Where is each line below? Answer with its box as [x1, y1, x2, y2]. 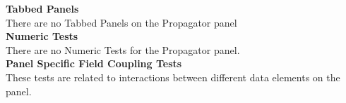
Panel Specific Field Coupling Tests [6, 56, 182, 71]
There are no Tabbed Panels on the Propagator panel [6, 15, 237, 29]
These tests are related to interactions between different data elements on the [6, 69, 340, 84]
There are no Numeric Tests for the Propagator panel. [6, 42, 240, 57]
